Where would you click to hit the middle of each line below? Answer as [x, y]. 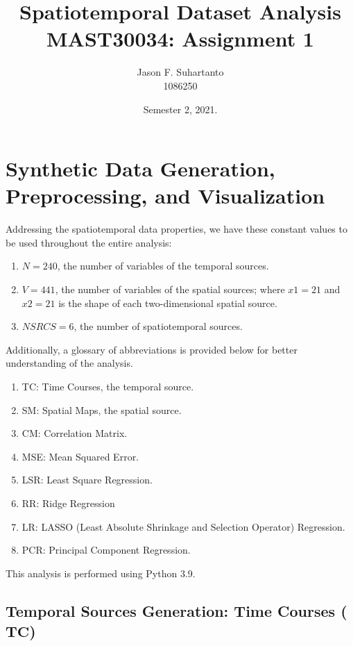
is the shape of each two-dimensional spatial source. [168, 303]
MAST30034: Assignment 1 [180, 39]
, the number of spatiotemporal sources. [158, 326]
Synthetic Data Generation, [140, 168]
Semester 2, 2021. [180, 109]
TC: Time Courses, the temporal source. [108, 386]
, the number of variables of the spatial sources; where [170, 289]
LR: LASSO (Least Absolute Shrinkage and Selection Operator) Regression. [183, 526]
